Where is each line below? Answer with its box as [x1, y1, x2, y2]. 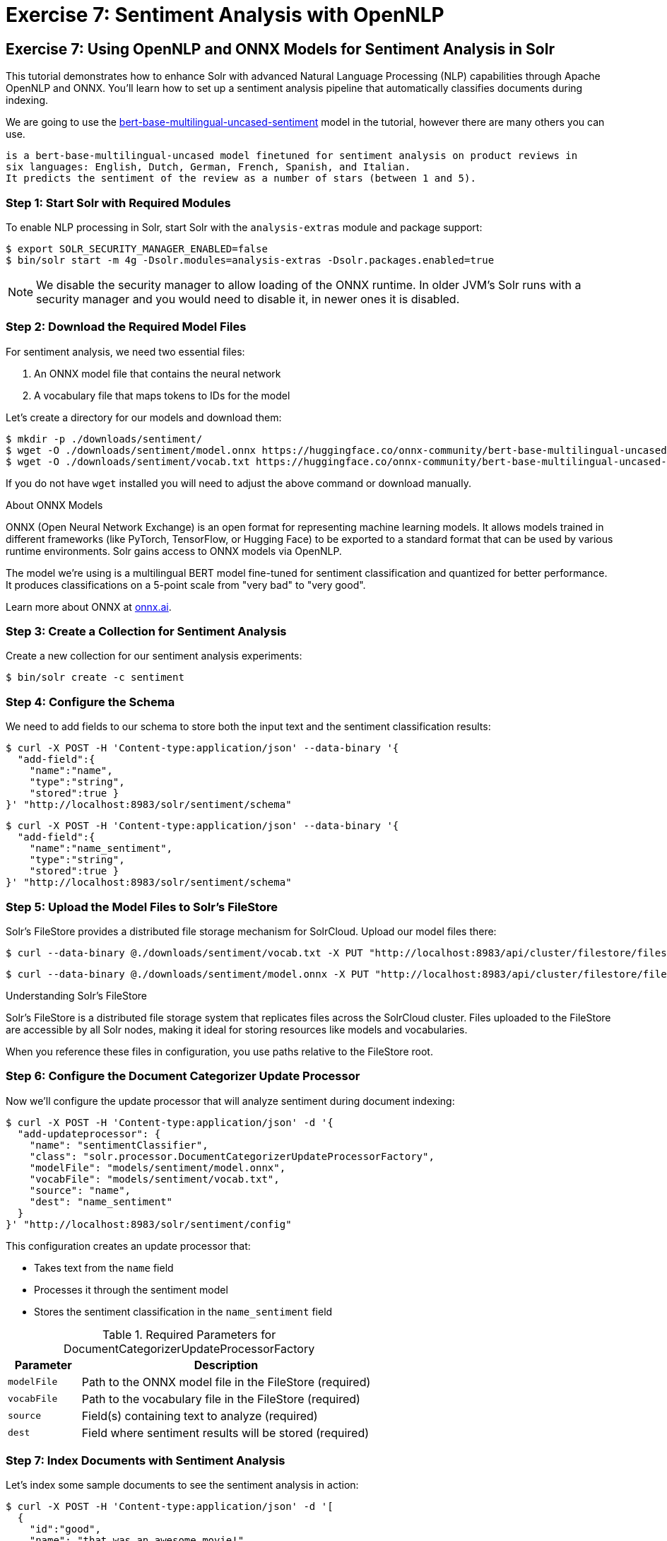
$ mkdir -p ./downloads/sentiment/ [6, 433, 203, 445]
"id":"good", [29, 1523, 101, 1535]
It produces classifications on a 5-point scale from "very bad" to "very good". [6, 578, 366, 591]
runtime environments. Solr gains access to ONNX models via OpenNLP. [6, 544, 342, 557]
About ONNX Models [6, 498, 103, 511]
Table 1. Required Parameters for [102, 1327, 276, 1342]
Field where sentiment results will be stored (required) [81, 1425, 370, 1440]
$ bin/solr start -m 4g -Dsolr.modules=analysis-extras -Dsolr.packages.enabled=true [6, 254, 495, 266]
